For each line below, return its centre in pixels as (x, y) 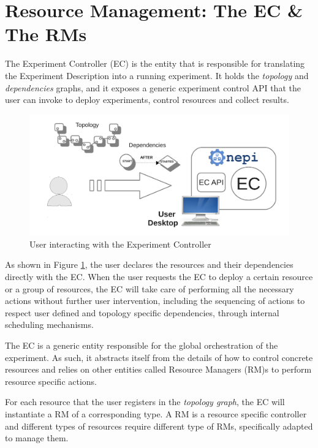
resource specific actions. (51, 381)
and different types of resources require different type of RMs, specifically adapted (159, 426)
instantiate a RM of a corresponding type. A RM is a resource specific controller (156, 413)
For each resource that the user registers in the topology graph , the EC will (145, 402)
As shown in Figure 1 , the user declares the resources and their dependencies (149, 264)
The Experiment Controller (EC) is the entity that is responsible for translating (155, 63)
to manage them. (37, 438)
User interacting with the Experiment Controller (120, 244)
